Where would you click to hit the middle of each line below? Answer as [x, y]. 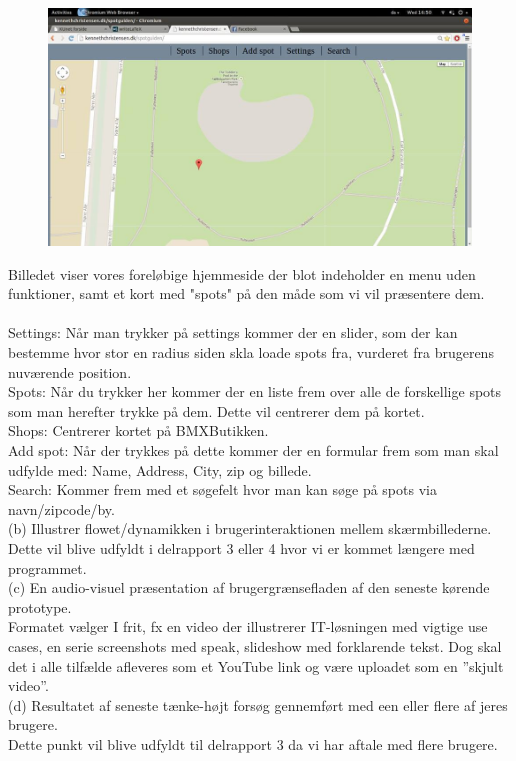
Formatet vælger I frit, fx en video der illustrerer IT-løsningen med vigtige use [248, 626]
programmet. [47, 567]
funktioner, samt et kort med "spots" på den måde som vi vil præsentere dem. [246, 293]
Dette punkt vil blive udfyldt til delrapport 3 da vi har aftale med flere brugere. [253, 743]
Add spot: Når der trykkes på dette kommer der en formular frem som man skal [253, 449]
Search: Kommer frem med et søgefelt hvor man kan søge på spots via [222, 489]
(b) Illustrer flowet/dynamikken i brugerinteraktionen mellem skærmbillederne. [250, 528]
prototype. [40, 606]
